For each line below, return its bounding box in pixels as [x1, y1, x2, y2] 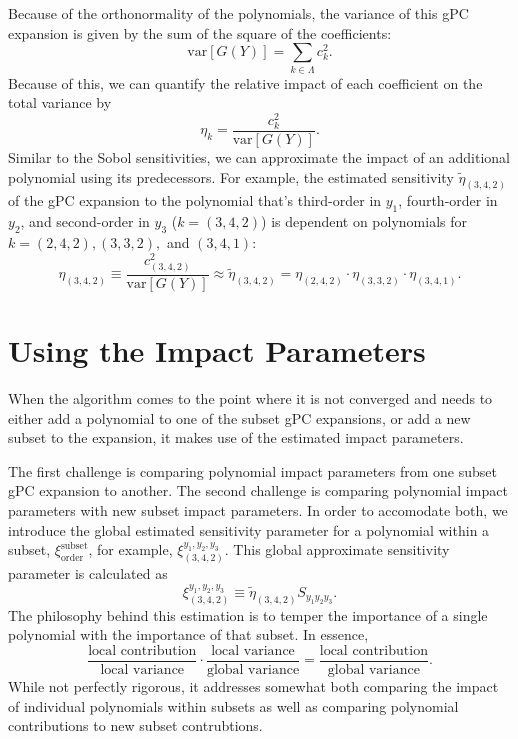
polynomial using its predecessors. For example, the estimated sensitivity [8, 166, 454, 187]
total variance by [8, 92, 112, 113]
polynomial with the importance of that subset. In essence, [8, 624, 369, 645]
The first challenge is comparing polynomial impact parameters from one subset [8, 460, 498, 481]
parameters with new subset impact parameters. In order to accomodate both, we [8, 499, 508, 520]
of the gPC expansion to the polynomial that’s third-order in [8, 190, 382, 211]
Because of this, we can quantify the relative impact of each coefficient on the [8, 72, 483, 93]
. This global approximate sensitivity [224, 539, 450, 560]
